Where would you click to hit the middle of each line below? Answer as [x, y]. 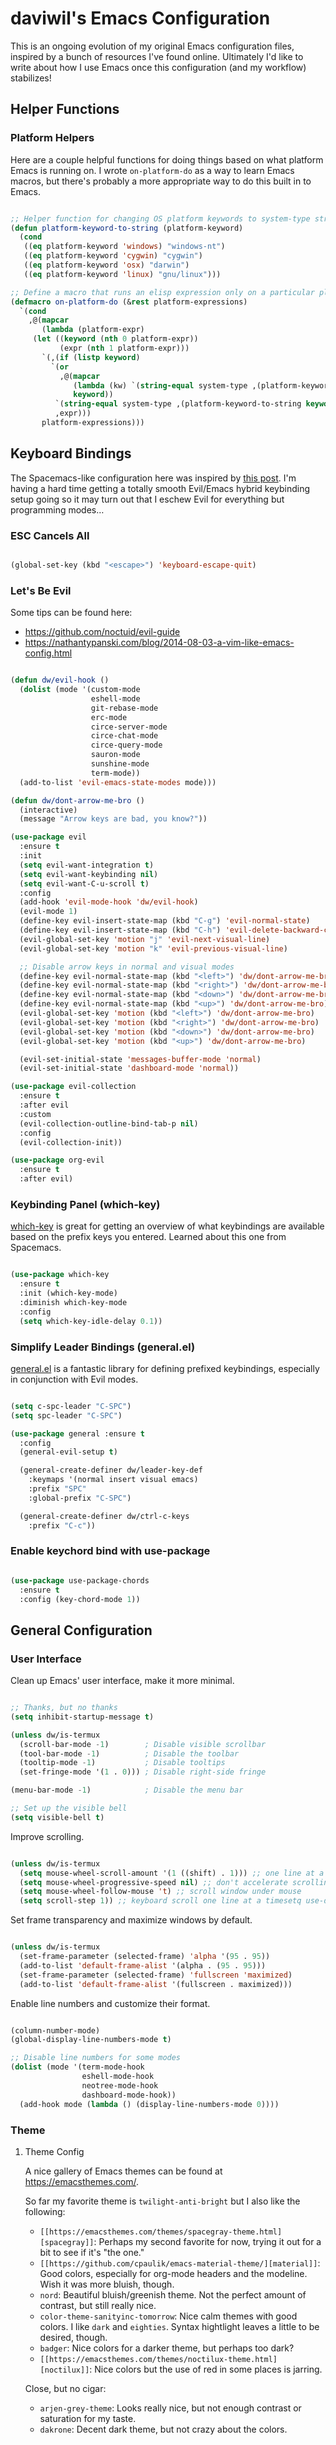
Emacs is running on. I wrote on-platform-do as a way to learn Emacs [152, 170]
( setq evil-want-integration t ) [87, 865]
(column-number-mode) [55, 2030]
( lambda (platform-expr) [93, 330]
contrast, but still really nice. [98, 2305]
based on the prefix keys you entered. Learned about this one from [148, 1237]
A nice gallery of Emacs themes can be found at [123, 2171]
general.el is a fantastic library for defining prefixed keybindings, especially [165, 1368]
